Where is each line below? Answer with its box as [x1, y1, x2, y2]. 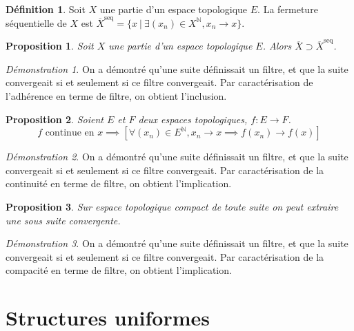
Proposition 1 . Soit [6, 39, 94, 53]
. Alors [262, 39, 292, 53]
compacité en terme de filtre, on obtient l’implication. [6, 263, 232, 277]
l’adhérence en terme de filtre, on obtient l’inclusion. [6, 88, 227, 103]
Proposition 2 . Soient [6, 111, 104, 126]
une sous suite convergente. [6, 213, 121, 227]
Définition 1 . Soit [6, 2, 86, 16]
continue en [45, 128, 95, 138]
